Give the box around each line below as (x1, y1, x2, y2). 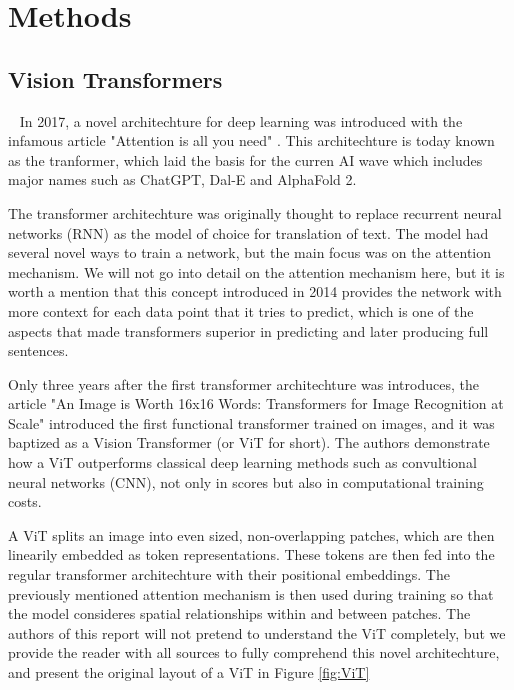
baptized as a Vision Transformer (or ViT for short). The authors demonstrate (8, 432, 490, 453)
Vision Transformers (8, 63, 223, 94)
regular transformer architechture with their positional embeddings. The (8, 564, 450, 585)
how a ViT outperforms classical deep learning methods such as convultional (8, 452, 477, 473)
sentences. (8, 340, 69, 361)
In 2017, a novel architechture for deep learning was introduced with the (19, 110, 463, 131)
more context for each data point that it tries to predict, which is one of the (8, 300, 474, 321)
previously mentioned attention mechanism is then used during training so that (8, 583, 494, 604)
